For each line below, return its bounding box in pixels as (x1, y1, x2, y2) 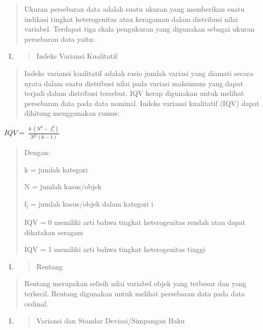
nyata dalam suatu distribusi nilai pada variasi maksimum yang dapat (24, 78, 243, 88)
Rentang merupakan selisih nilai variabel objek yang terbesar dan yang (24, 278, 247, 289)
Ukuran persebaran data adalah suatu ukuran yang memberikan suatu (24, 4, 245, 14)
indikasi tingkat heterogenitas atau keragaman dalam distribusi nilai (24, 13, 238, 24)
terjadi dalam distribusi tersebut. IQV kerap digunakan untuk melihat (24, 88, 244, 98)
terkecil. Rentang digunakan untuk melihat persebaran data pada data (24, 288, 245, 299)
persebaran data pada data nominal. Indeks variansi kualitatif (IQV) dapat (24, 97, 259, 108)
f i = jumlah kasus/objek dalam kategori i (24, 198, 153, 210)
